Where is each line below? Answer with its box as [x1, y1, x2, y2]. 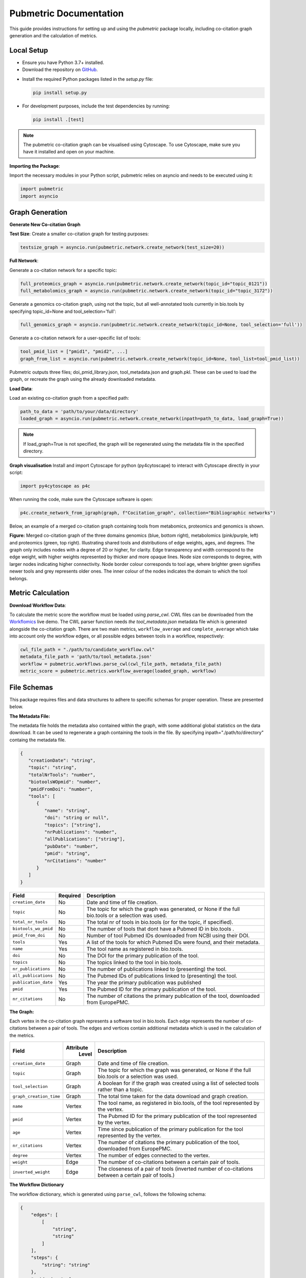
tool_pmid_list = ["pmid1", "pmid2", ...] [20, 349, 128, 355]
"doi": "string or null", [44, 815, 109, 820]
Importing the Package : [9, 163, 61, 169]
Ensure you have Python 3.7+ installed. [22, 59, 105, 65]
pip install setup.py [33, 89, 87, 96]
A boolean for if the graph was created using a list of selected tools [97, 1080, 260, 1087]
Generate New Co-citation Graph [9, 221, 81, 227]
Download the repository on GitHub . [22, 66, 98, 73]
